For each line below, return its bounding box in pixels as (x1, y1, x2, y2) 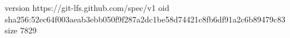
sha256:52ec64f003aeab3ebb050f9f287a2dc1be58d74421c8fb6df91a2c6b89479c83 (5, 13, 286, 25)
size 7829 (5, 24, 37, 36)
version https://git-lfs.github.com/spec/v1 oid (5, 2, 170, 13)
